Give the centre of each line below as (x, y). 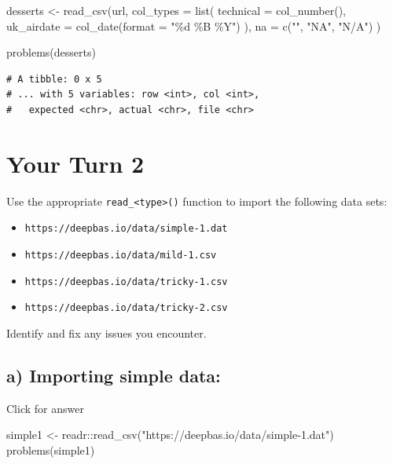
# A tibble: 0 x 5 (54, 79)
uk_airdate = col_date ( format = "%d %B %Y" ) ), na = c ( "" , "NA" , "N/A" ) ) (194, 26)
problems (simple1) (51, 449)
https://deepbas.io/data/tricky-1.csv (126, 281)
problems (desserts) (51, 52)
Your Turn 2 (75, 163)
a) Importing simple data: (114, 375)
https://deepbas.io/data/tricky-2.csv (126, 308)
